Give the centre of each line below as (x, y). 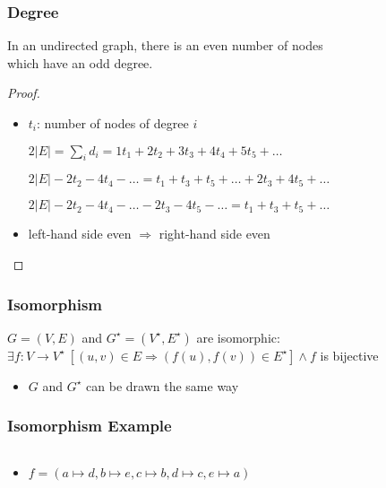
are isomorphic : (238, 337)
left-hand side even (80, 234)
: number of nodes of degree (113, 123)
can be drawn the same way (163, 385)
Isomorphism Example (90, 426)
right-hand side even (214, 234)
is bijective (349, 355)
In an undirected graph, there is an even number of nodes (165, 45)
